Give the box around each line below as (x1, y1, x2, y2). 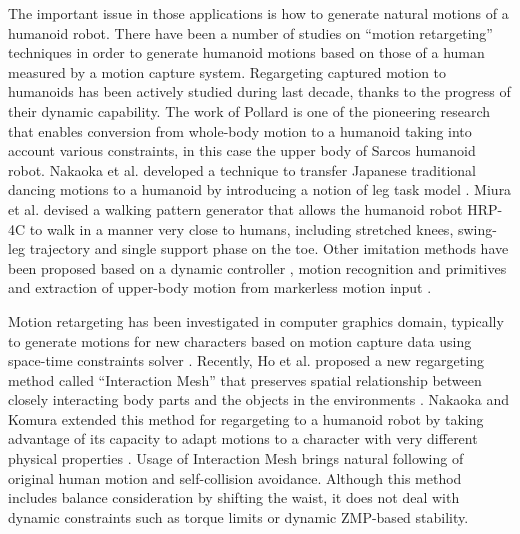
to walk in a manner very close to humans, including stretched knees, (29, 218, 454, 239)
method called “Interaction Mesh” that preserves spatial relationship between (8, 369, 482, 390)
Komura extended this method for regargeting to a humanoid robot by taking (8, 408, 484, 429)
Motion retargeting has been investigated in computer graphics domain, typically (8, 310, 504, 331)
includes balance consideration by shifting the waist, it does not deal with (8, 487, 460, 508)
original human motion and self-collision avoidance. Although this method (8, 467, 462, 488)
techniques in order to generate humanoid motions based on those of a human (8, 42, 485, 63)
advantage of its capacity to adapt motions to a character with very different (8, 428, 478, 449)
